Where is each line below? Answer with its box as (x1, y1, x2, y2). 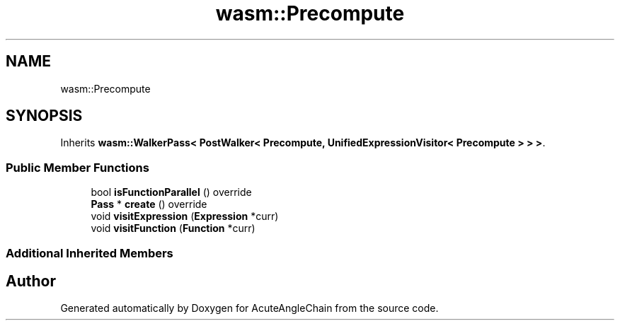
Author (6, 272, 56, 290)
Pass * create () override (91, 198, 207, 211)
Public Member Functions (6, 160, 149, 175)
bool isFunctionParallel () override (91, 186, 252, 199)
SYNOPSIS (6, 107, 83, 125)
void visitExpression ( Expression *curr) (91, 210, 279, 223)
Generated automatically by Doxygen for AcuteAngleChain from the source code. (60, 302, 439, 315)
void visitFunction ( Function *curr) (91, 222, 256, 235)
